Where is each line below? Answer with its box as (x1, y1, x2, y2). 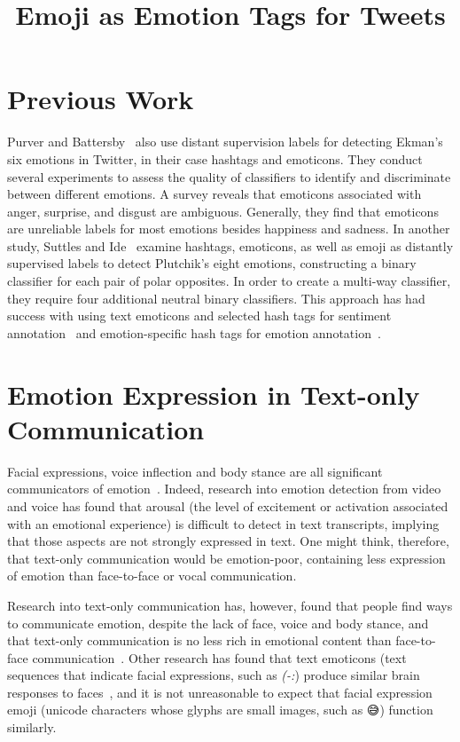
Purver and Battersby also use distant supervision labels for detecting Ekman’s (7, 132, 443, 151)
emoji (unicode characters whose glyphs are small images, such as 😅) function (7, 700, 433, 719)
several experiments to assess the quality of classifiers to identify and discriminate (7, 167, 451, 185)
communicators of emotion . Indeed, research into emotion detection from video (7, 479, 441, 498)
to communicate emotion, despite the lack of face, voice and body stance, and (7, 613, 429, 632)
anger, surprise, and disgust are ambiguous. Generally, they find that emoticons (7, 201, 439, 220)
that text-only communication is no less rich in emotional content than (7, 631, 392, 650)
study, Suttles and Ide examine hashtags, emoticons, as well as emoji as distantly (7, 236, 454, 255)
